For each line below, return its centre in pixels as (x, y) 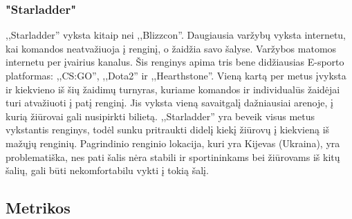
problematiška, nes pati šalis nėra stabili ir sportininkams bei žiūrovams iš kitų (173, 156)
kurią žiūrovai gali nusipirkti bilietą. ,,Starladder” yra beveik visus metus (160, 116)
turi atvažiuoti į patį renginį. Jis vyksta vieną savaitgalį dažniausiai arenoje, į (169, 103)
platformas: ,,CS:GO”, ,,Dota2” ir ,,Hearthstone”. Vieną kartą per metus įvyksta (176, 75)
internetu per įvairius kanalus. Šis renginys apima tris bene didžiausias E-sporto (175, 62)
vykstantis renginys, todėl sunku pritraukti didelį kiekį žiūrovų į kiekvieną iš (168, 130)
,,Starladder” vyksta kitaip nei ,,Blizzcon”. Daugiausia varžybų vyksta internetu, (176, 35)
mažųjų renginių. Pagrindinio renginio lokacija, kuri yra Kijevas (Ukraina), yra (173, 143)
